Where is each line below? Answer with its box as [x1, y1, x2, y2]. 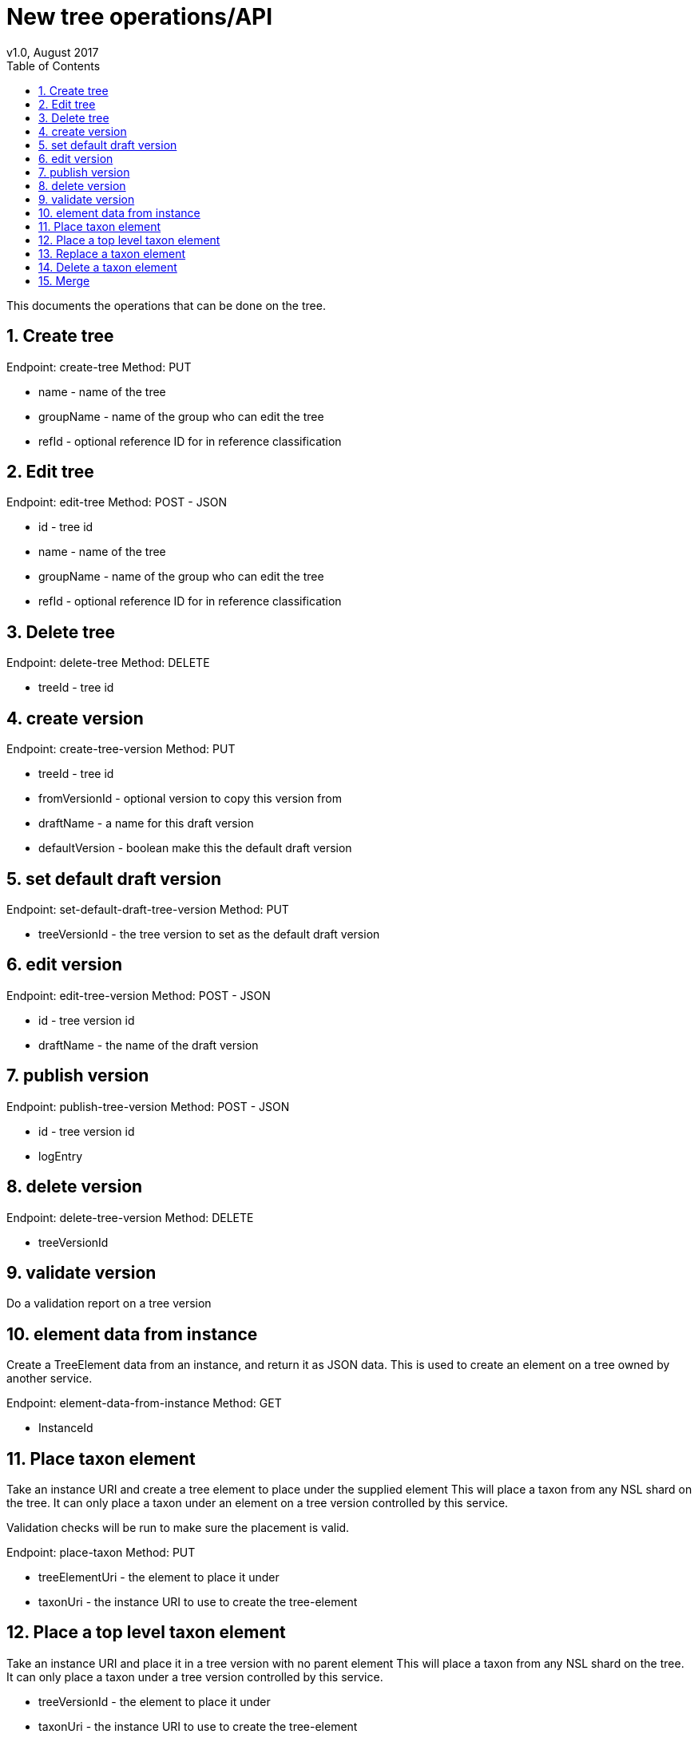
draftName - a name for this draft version [38, 816, 254, 831]
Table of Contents [6, 58, 101, 73]
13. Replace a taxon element [38, 246, 186, 260]
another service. [6, 1371, 93, 1386]
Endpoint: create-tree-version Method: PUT [6, 742, 236, 756]
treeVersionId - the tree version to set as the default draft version [38, 927, 380, 941]
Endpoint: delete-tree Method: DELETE [6, 656, 210, 670]
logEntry [38, 1149, 82, 1163]
